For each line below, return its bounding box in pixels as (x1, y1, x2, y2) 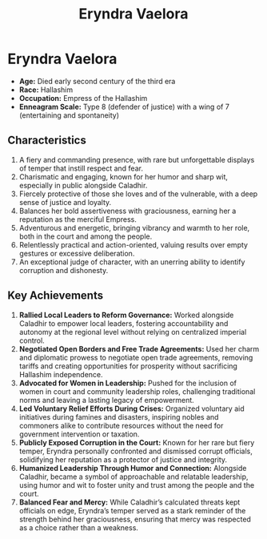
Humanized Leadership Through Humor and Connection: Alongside (18, 463, 247, 473)
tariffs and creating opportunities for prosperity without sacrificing (18, 361, 237, 371)
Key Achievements (7, 289, 104, 303)
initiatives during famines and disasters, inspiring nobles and (18, 412, 219, 421)
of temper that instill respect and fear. (18, 163, 143, 173)
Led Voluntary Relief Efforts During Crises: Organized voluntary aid (18, 404, 245, 413)
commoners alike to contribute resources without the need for (18, 420, 224, 430)
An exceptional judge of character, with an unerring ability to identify (18, 257, 245, 267)
